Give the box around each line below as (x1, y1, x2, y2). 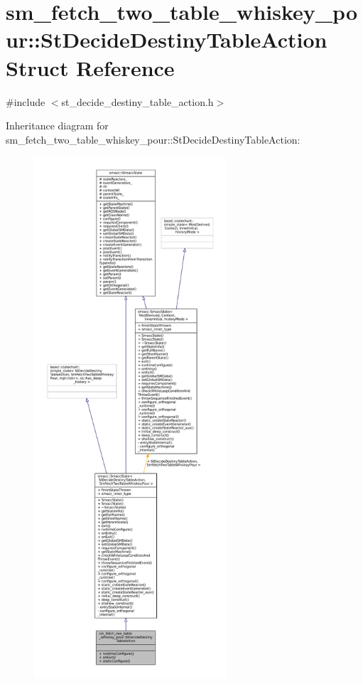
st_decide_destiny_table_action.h (61, 94, 214, 109)
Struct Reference (6, 53, 175, 82)
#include (6, 94, 45, 109)
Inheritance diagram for (6, 118, 109, 133)
